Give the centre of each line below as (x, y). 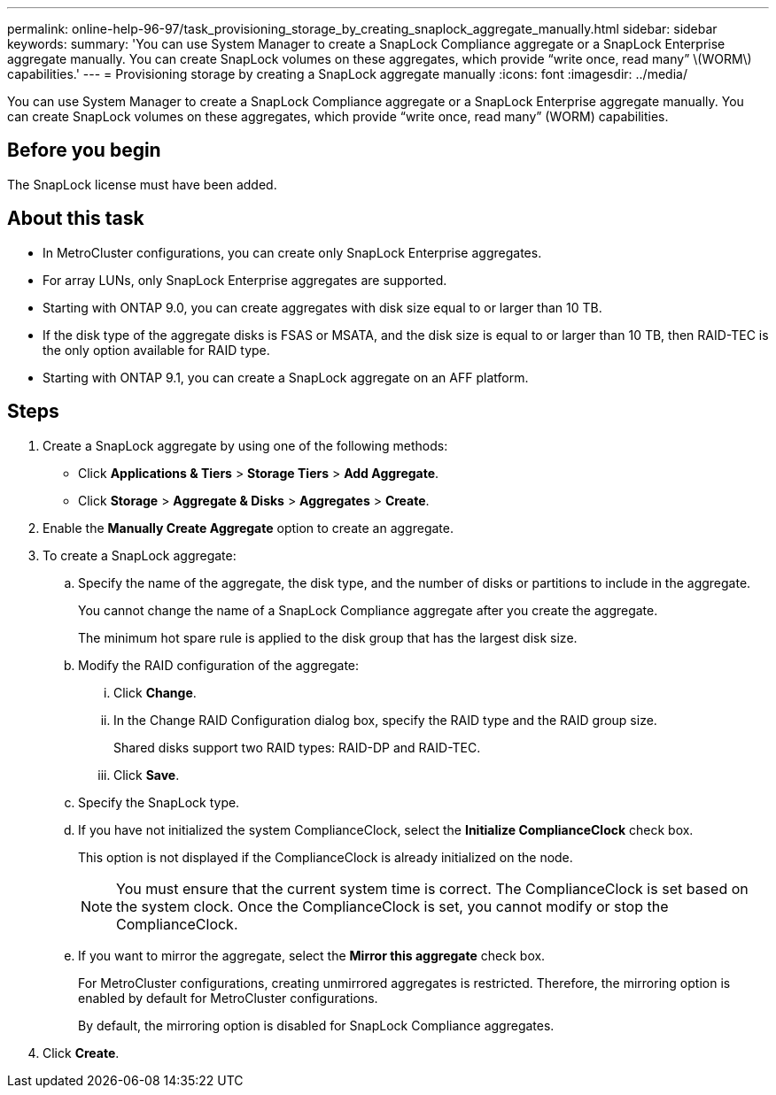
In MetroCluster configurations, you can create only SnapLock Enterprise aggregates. (292, 252)
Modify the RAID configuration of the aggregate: (219, 665)
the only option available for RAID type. (156, 350)
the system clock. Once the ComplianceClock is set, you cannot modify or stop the (392, 906)
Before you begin (84, 150)
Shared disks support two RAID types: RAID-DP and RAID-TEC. (297, 747)
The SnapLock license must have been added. (142, 184)
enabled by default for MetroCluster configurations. (228, 998)
